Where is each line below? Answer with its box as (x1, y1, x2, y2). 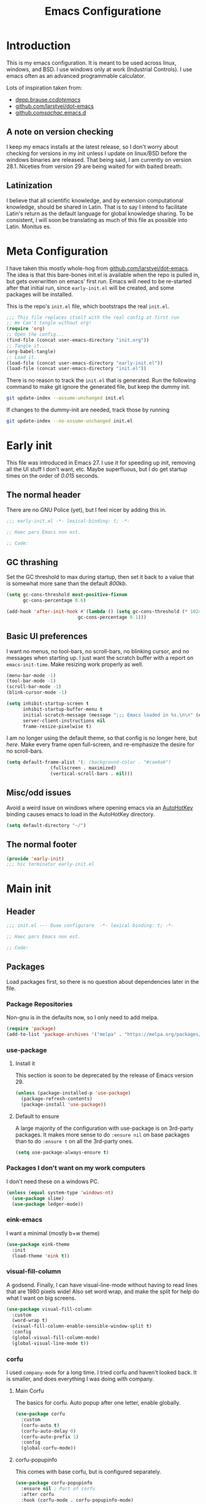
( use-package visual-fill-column (6, 1306, 92, 1312)
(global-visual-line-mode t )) (12, 1340, 89, 1346)
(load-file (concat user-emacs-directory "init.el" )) (6, 366, 147, 372)
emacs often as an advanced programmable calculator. (6, 72, 146, 79)
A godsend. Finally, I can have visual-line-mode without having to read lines (6, 1281, 198, 1289)
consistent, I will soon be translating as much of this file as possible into (6, 216, 188, 223)
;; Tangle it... (6, 342, 48, 349)
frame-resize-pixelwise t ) (22, 723, 92, 729)
